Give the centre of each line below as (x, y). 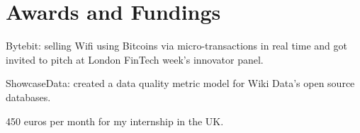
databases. (28, 97)
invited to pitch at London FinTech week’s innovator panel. (135, 59)
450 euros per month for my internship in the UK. (115, 121)
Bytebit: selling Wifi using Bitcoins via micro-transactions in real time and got (176, 46)
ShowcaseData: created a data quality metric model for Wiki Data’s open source (180, 83)
